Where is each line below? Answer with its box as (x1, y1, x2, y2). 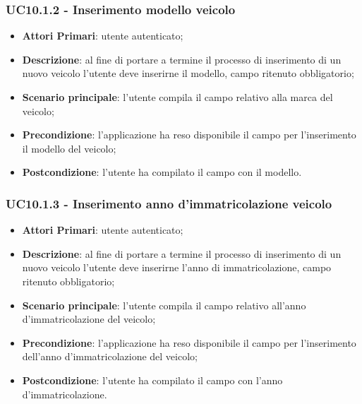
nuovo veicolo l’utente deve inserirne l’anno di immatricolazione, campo (22, 260, 332, 275)
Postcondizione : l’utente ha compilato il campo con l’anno (22, 372, 283, 387)
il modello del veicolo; (22, 141, 116, 155)
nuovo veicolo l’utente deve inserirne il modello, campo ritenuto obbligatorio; (22, 66, 354, 81)
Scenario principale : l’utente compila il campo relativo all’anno (22, 297, 306, 312)
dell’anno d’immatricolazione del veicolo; (22, 349, 198, 364)
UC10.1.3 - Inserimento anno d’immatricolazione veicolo (6, 194, 332, 212)
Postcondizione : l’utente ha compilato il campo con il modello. (22, 165, 302, 179)
